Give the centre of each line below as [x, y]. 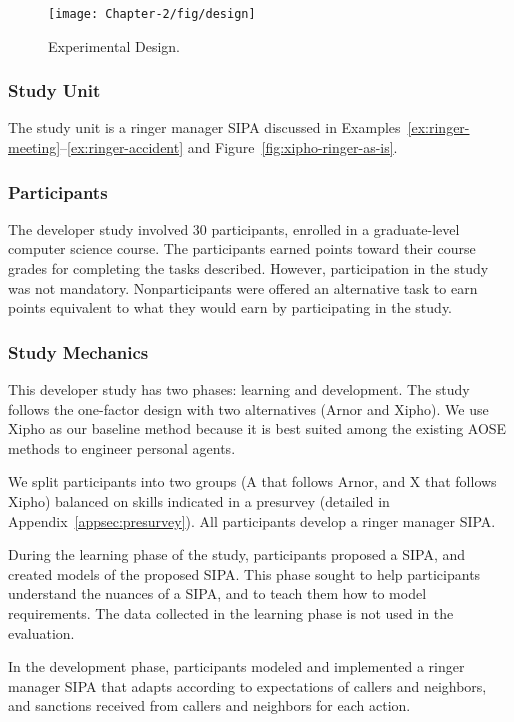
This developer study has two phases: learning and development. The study [239, 389]
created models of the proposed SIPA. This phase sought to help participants [244, 573]
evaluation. [41, 632]
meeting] [34, 147]
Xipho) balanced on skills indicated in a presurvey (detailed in [199, 501]
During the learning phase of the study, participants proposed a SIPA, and [237, 554]
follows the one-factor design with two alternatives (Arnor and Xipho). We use [248, 408]
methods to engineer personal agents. [122, 447]
